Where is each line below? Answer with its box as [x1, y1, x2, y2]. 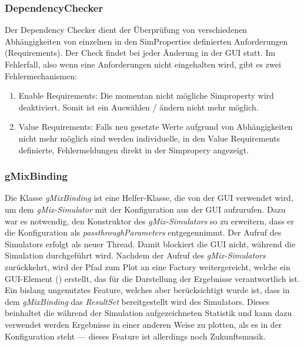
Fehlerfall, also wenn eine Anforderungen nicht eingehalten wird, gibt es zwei [5, 58, 281, 70]
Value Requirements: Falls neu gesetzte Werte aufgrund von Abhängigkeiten [18, 120, 293, 133]
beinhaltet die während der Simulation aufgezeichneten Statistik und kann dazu [5, 307, 292, 319]
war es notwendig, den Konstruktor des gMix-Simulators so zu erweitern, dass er [5, 214, 295, 227]
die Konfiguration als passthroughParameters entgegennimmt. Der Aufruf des [5, 226, 282, 238]
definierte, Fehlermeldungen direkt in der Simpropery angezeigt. [18, 143, 249, 156]
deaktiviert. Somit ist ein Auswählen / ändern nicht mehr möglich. [18, 100, 259, 113]
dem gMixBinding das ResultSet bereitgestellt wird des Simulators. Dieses [5, 295, 270, 307]
